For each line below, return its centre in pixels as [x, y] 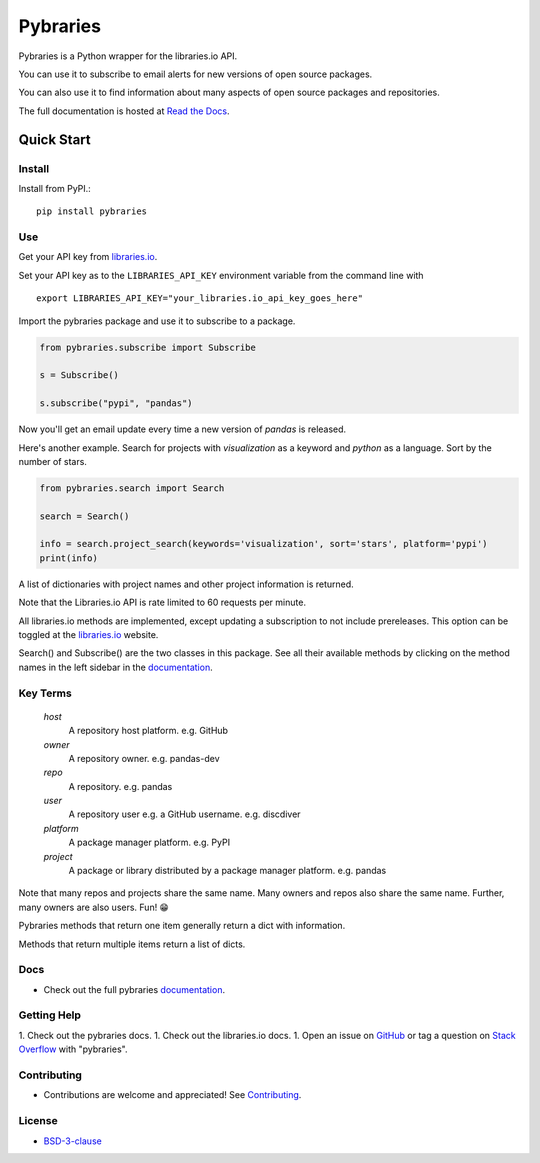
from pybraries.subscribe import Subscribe [148, 347]
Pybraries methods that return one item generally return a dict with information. [182, 926]
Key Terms [45, 693]
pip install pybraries [92, 211]
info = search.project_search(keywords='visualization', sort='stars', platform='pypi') [264, 544]
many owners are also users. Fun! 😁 [93, 907]
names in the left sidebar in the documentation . [116, 667]
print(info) [69, 558]
